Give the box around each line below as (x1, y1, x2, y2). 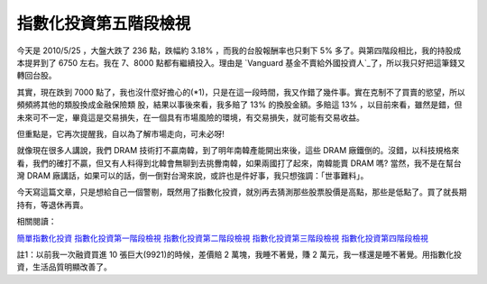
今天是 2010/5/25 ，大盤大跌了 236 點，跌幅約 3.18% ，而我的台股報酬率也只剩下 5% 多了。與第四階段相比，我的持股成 (16, 45, 462, 56)
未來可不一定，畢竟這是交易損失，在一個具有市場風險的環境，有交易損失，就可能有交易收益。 (16, 112, 364, 123)
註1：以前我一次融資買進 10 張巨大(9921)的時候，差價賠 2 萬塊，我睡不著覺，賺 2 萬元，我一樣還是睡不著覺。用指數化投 (16, 249, 462, 261)
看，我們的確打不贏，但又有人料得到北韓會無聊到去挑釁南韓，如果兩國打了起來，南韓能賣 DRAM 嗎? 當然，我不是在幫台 (16, 158, 462, 169)
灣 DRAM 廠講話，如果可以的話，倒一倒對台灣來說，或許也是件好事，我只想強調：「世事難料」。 (16, 170, 369, 181)
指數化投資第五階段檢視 (16, 14, 191, 33)
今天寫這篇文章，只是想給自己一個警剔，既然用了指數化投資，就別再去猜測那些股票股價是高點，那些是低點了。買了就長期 (16, 187, 467, 197)
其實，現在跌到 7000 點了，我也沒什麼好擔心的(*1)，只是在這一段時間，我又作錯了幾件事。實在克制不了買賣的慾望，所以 (16, 87, 466, 97)
